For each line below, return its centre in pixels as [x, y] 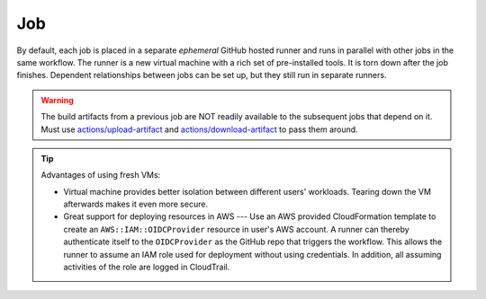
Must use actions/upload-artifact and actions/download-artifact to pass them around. [200, 129]
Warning [57, 100]
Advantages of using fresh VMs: [101, 175]
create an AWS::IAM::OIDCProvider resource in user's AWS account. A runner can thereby [236, 229]
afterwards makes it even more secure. [136, 204]
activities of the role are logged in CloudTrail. [147, 267]
